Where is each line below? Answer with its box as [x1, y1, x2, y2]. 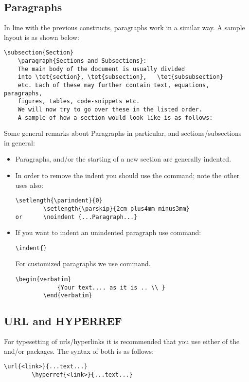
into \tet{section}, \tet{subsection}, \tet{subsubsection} [18, 73, 224, 81]
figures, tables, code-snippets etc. [18, 98, 140, 105]
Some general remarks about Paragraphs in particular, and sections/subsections [4, 128, 242, 138]
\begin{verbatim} [15, 276, 71, 283]
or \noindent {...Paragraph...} [15, 213, 138, 220]
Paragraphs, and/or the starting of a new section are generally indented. [15, 154, 231, 164]
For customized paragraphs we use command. [15, 258, 151, 269]
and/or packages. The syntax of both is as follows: [4, 346, 154, 356]
